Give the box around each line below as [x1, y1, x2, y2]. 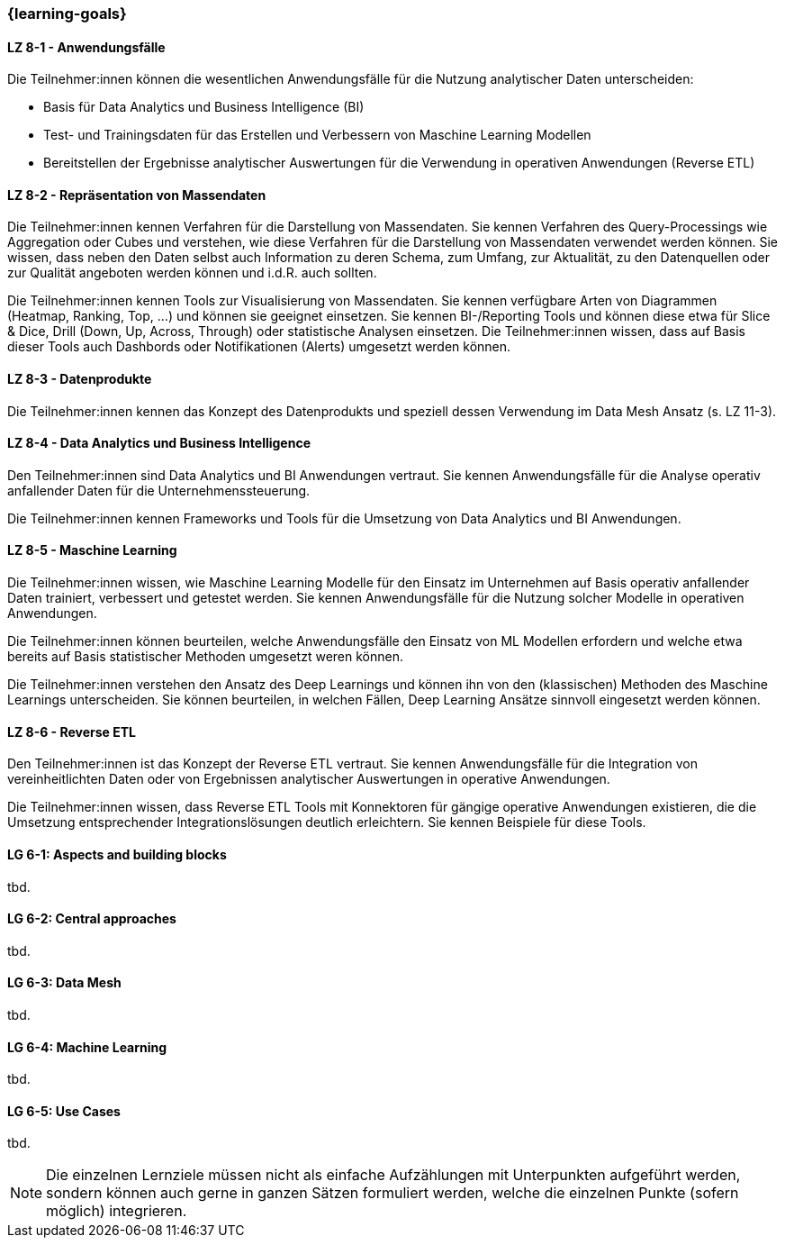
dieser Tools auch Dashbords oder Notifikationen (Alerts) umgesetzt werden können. [7, 339, 511, 355]
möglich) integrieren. [46, 1202, 187, 1221]
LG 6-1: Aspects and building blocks [7, 846, 227, 862]
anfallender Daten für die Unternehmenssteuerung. [7, 482, 311, 498]
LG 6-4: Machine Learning [7, 1039, 167, 1055]
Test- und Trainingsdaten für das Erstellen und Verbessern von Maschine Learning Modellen [43, 127, 591, 143]
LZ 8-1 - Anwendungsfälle [7, 39, 166, 55]
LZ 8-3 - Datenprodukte [7, 371, 152, 387]
